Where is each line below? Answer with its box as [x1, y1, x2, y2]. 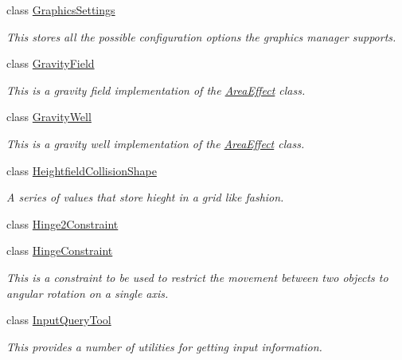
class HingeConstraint [6, 242, 113, 259]
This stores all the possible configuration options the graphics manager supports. [6, 28, 396, 45]
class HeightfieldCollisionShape [6, 162, 157, 178]
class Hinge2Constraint [6, 215, 119, 232]
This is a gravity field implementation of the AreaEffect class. [6, 81, 306, 98]
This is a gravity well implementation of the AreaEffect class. [6, 135, 305, 151]
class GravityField [6, 55, 95, 72]
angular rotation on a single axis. [6, 284, 169, 301]
